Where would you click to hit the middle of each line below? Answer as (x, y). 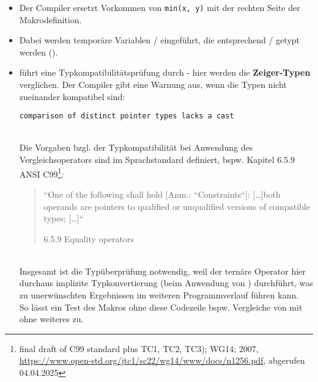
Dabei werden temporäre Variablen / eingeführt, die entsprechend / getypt (160, 40)
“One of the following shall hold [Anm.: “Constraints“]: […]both (162, 194)
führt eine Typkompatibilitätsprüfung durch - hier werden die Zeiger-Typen (165, 72)
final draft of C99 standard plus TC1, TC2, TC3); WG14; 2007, (139, 348)
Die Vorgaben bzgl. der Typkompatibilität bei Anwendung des (136, 147)
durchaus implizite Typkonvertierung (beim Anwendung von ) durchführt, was (166, 283)
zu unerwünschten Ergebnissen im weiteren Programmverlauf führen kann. (159, 295)
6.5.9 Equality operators (89, 238)
